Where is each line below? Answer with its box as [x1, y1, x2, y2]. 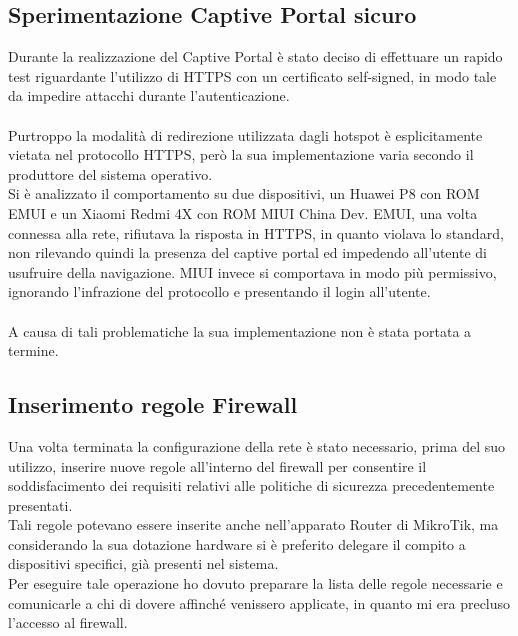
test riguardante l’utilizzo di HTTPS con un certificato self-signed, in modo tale [8, 65, 497, 86]
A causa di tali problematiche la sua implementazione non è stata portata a [8, 320, 472, 341]
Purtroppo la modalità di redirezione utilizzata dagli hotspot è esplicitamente [8, 124, 483, 145]
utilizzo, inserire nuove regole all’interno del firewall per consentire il [8, 455, 427, 476]
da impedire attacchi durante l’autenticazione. [8, 85, 290, 106]
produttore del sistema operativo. [8, 163, 213, 184]
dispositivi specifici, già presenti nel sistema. [8, 553, 279, 574]
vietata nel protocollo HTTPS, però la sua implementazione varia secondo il [8, 144, 474, 165]
